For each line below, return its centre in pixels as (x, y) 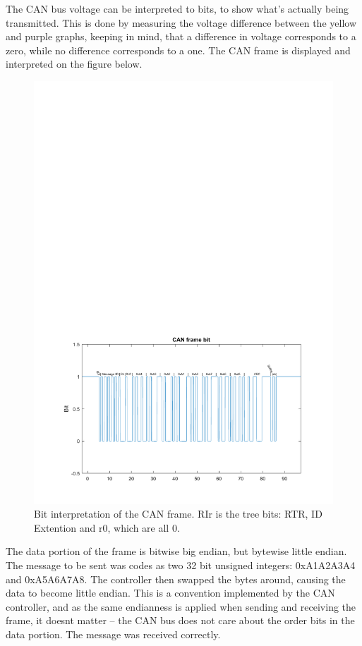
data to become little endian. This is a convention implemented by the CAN (170, 593)
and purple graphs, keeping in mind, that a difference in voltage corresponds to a (181, 36)
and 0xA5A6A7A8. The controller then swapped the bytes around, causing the (176, 579)
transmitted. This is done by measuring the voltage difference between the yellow (181, 22)
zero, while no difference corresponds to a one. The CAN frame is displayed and (178, 50)
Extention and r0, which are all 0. (107, 527)
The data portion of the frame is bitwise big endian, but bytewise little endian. (176, 551)
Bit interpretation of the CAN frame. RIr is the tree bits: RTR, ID (178, 514)
